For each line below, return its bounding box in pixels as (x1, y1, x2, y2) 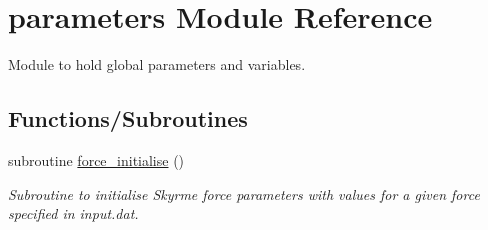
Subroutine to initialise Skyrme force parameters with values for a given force (8, 183, 480, 204)
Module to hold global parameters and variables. (8, 54, 306, 75)
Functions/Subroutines (8, 103, 248, 134)
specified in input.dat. (8, 203, 139, 224)
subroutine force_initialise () (8, 149, 185, 170)
